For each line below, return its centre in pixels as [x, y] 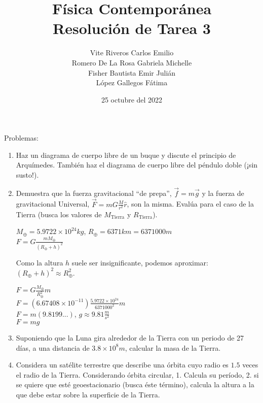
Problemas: [21, 138]
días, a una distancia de [53, 347]
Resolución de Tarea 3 [132, 28]
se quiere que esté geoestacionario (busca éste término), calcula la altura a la [135, 384]
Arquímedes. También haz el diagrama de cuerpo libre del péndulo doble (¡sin [137, 165]
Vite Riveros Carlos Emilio [132, 53]
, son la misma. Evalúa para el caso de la [191, 204]
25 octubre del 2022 [132, 99]
